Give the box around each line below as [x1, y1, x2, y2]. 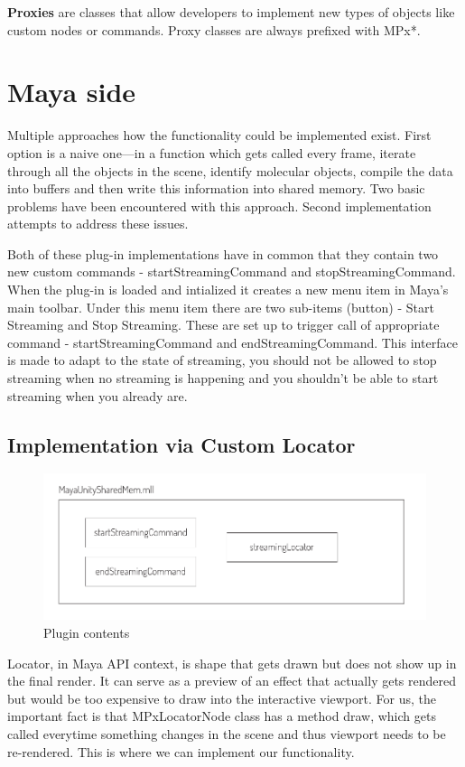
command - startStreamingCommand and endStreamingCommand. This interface [7, 332, 458, 351]
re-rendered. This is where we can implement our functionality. [7, 742, 355, 761]
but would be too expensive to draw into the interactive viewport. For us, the [7, 688, 436, 707]
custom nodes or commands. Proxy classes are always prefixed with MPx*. [7, 20, 421, 39]
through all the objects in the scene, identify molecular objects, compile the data [7, 161, 453, 180]
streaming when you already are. [7, 386, 188, 405]
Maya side [7, 73, 136, 110]
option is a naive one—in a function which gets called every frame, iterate [7, 143, 416, 162]
